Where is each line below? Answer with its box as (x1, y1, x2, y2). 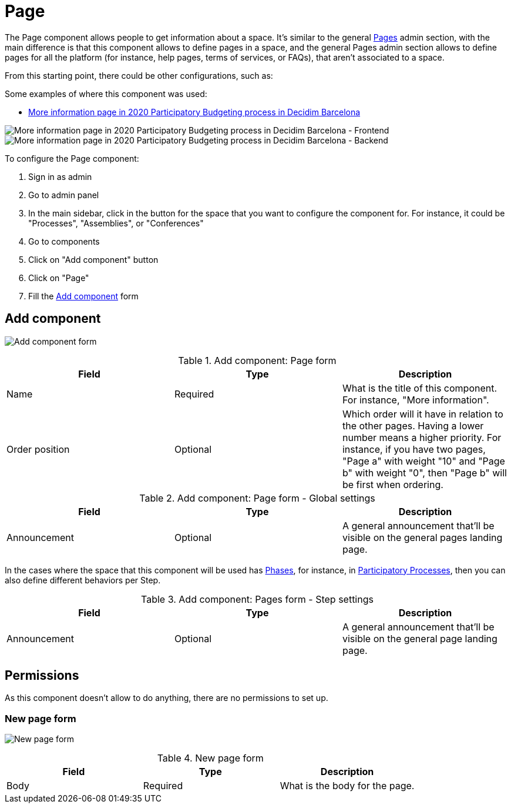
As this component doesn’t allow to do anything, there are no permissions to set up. (5, 693, 328, 703)
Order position (6, 443, 70, 455)
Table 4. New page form (157, 752, 264, 764)
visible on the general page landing (342, 632, 497, 645)
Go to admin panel (28, 189, 99, 200)
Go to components (28, 236, 100, 246)
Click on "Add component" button (28, 254, 159, 265)
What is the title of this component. (342, 382, 497, 394)
